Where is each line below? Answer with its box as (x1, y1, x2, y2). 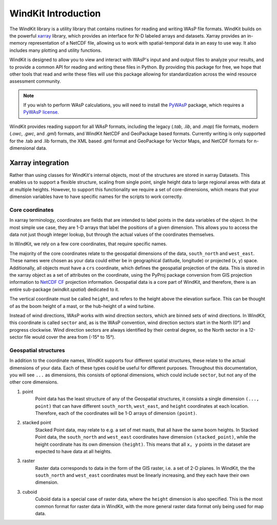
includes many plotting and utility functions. (9, 47, 102, 53)
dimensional (9, 145, 35, 151)
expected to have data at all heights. (35, 448, 112, 455)
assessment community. (9, 78, 61, 84)
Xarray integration (9, 158, 69, 167)
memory (9, 40, 28, 46)
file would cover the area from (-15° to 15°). (24, 334, 115, 340)
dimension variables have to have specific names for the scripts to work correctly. (9, 193, 183, 200)
